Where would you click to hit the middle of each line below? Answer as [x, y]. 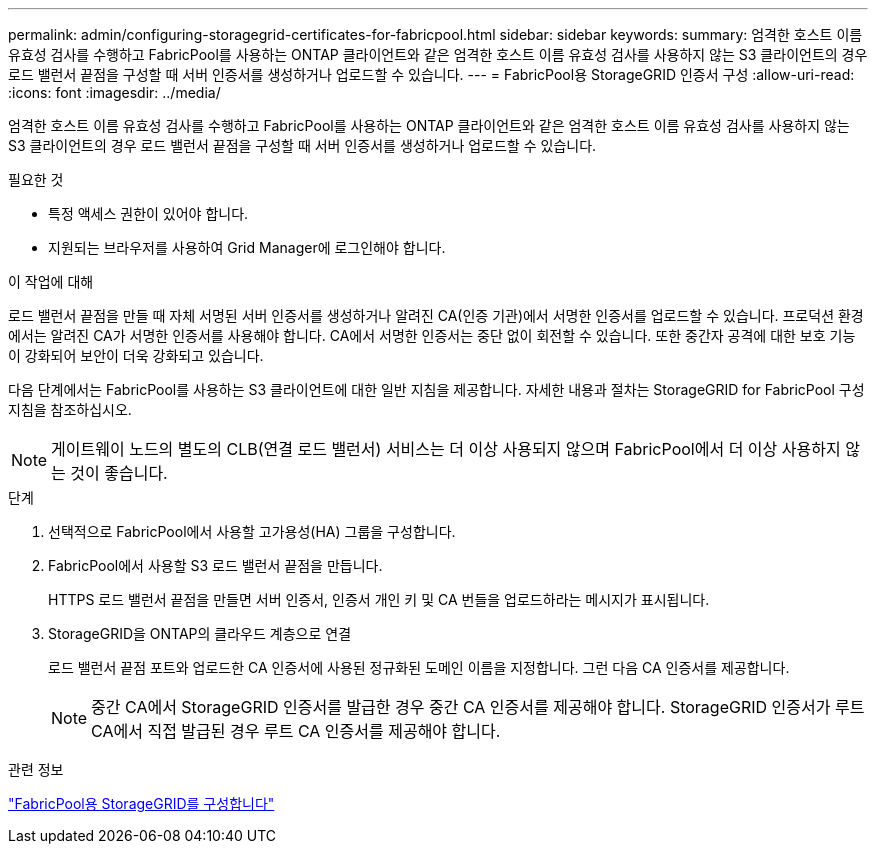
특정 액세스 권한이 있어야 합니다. [148, 213]
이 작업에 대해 [51, 281]
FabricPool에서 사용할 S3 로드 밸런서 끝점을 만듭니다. [215, 565]
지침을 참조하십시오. [70, 409]
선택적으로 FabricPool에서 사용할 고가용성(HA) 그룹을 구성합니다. [252, 531]
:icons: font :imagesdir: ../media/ [114, 92]
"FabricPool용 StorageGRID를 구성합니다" [141, 803]
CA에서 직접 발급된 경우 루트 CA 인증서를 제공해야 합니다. [296, 731]
